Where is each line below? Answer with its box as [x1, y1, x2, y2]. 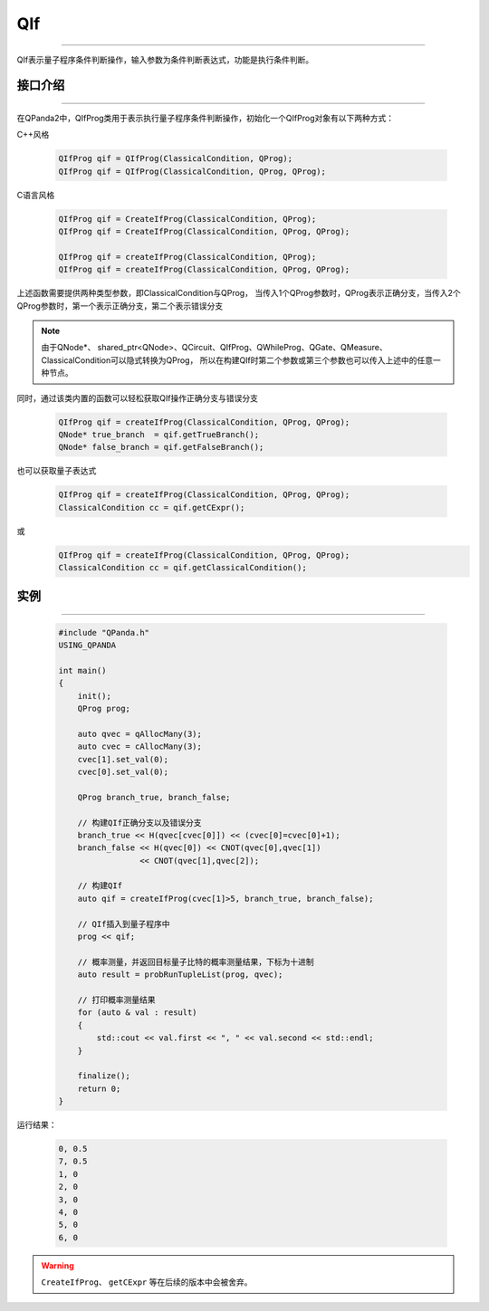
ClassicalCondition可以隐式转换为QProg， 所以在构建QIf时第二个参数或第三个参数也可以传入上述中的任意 [41, 354, 434, 366]
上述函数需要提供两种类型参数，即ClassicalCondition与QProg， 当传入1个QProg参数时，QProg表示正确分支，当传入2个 [16, 288, 461, 299]
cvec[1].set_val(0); [77, 754, 169, 764]
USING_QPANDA [58, 640, 117, 651]
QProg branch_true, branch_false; [77, 792, 231, 802]
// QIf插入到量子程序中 [77, 919, 170, 929]
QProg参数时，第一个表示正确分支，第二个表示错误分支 [16, 300, 224, 311]
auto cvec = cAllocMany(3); [77, 742, 203, 751]
